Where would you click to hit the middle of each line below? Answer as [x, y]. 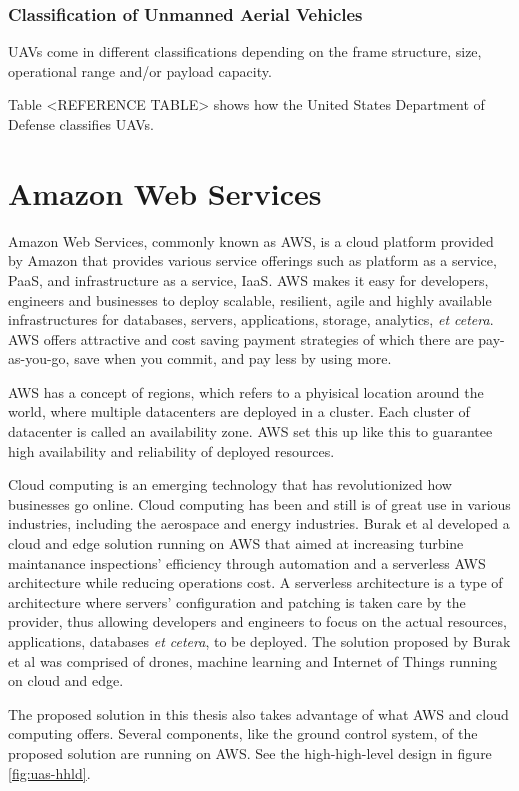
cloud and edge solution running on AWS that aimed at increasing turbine [236, 543]
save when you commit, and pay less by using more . [233, 358]
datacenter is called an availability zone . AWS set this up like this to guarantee [250, 431]
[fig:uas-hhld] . [49, 772]
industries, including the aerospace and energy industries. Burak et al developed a [259, 523]
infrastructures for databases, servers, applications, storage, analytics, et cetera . [251, 319]
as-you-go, [39, 358]
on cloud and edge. [66, 680]
